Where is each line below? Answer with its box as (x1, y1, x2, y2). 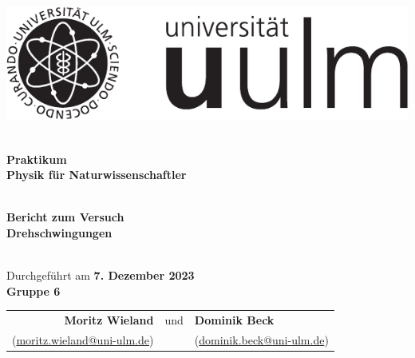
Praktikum (6, 150, 67, 167)
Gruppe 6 (6, 282, 61, 299)
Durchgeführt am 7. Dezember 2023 (6, 267, 195, 284)
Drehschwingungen (6, 224, 113, 241)
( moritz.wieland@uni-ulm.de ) (12, 331, 154, 348)
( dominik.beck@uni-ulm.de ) (194, 331, 329, 348)
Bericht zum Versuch (6, 209, 125, 225)
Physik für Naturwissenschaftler (6, 166, 187, 183)
